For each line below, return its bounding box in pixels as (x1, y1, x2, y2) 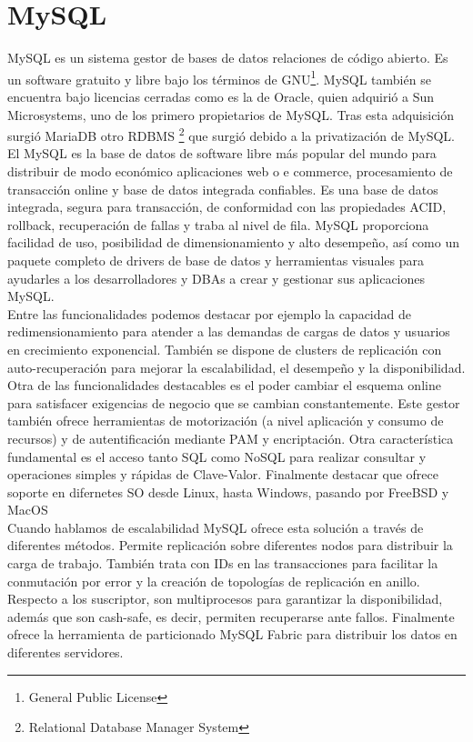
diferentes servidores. (7, 643, 124, 662)
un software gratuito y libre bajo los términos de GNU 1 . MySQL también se (7, 66, 431, 88)
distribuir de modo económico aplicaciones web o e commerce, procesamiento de (7, 162, 453, 180)
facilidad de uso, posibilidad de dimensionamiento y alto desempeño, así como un (7, 233, 460, 252)
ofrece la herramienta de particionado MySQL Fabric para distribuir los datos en (7, 625, 458, 644)
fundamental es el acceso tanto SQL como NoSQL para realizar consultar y (7, 446, 427, 466)
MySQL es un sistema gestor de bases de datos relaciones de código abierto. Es (7, 48, 448, 67)
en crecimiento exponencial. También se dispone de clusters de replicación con (7, 339, 442, 358)
